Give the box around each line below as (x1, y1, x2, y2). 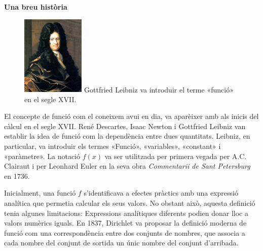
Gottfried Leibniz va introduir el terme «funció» (84, 84, 234, 95)
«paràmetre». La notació (4, 150, 81, 161)
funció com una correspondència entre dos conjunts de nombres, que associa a (4, 227, 245, 238)
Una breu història (4, 2, 67, 12)
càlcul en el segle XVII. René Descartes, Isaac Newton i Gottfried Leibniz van (4, 120, 246, 131)
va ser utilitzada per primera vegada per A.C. (104, 150, 247, 161)
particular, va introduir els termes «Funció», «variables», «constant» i (4, 141, 221, 151)
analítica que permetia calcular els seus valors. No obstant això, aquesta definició (4, 198, 255, 208)
